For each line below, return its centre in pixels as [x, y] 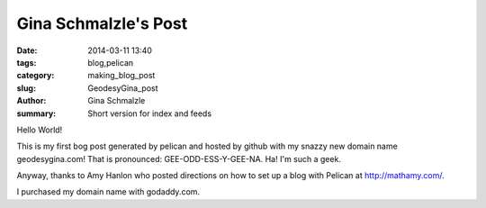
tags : [27, 62]
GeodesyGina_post [123, 88]
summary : [36, 113]
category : [36, 76]
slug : [26, 88]
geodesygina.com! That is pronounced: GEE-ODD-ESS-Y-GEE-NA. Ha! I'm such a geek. [179, 158]
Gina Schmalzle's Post [102, 23]
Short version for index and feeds [149, 113]
